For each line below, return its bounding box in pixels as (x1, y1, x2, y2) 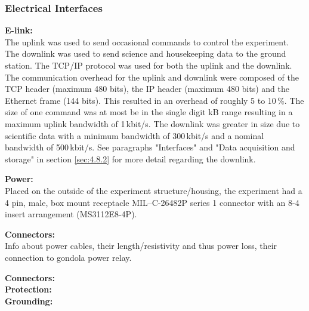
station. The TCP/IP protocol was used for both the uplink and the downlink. (5, 59, 292, 71)
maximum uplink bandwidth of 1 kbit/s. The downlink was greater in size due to (5, 117, 300, 130)
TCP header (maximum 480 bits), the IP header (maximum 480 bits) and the (5, 82, 289, 95)
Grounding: (5, 294, 53, 307)
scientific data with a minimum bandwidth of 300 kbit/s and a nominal (5, 129, 264, 141)
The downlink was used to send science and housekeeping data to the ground (5, 47, 286, 60)
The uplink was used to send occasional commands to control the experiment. (5, 35, 289, 48)
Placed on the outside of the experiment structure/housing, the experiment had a (5, 184, 302, 196)
